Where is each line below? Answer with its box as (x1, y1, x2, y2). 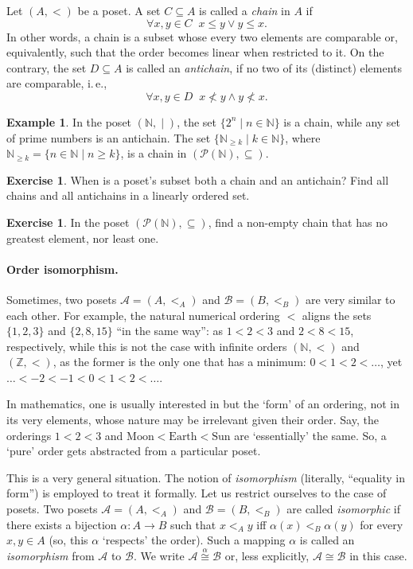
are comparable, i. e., (6, 75, 107, 92)
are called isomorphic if (286, 501, 400, 517)
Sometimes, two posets (6, 290, 117, 307)
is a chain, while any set (283, 113, 401, 130)
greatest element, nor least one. (6, 229, 159, 246)
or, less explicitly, (224, 548, 310, 564)
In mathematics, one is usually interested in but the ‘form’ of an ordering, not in (6, 396, 399, 412)
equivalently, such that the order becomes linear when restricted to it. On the (6, 44, 384, 60)
